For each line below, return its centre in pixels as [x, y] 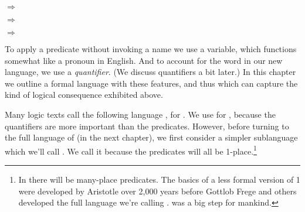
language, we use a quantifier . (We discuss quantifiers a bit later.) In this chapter [150, 72]
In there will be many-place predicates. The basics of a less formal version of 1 [159, 179]
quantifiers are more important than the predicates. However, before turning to [147, 126]
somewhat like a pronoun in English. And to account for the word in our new [144, 60]
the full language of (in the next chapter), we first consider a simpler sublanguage [151, 137]
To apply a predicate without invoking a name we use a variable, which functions [151, 49]
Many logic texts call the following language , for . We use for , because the [140, 114]
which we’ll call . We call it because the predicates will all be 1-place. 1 [131, 150]
